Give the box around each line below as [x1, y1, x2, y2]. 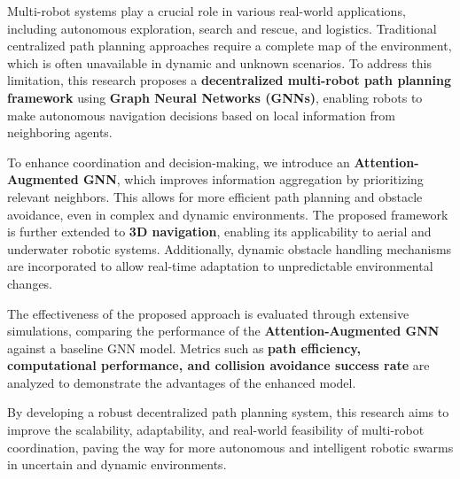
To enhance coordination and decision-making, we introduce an [7, 152, 350, 171]
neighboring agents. [7, 123, 113, 142]
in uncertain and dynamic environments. [7, 455, 227, 474]
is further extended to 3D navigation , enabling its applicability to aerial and [7, 222, 432, 241]
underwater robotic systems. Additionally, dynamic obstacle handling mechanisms [7, 239, 452, 258]
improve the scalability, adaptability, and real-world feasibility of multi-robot [7, 421, 425, 439]
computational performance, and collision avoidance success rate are [7, 356, 430, 375]
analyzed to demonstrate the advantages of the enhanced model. [7, 373, 356, 391]
